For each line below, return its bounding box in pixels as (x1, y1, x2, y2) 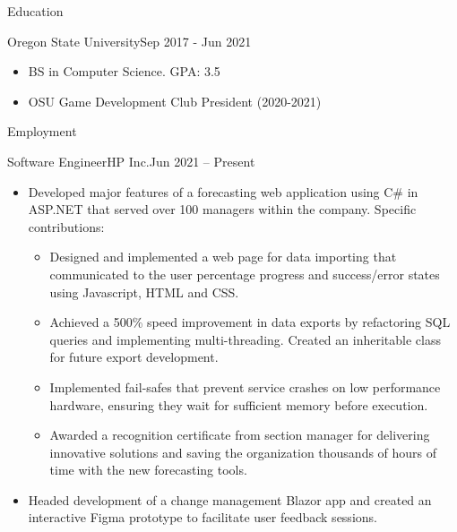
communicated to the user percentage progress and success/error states (49, 264, 440, 283)
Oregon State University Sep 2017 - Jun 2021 (7, 31, 252, 50)
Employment (7, 122, 77, 141)
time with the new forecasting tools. (49, 460, 247, 479)
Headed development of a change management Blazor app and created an (28, 490, 432, 509)
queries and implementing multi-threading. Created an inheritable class (49, 330, 441, 348)
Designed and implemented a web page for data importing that (49, 247, 397, 266)
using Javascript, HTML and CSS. (49, 282, 239, 301)
